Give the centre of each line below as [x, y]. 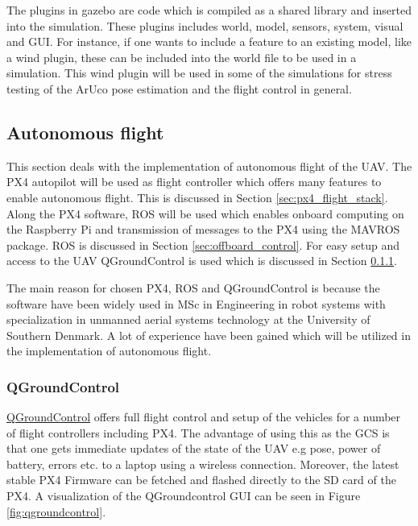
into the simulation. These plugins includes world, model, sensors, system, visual [205, 25]
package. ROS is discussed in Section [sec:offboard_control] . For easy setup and [203, 244]
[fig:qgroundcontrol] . [56, 511]
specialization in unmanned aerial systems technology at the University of [188, 319]
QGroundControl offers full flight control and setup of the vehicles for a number [204, 417]
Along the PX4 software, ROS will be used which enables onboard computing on [205, 213]
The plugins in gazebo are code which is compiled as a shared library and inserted [209, 10]
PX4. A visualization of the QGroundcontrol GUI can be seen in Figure [184, 496]
